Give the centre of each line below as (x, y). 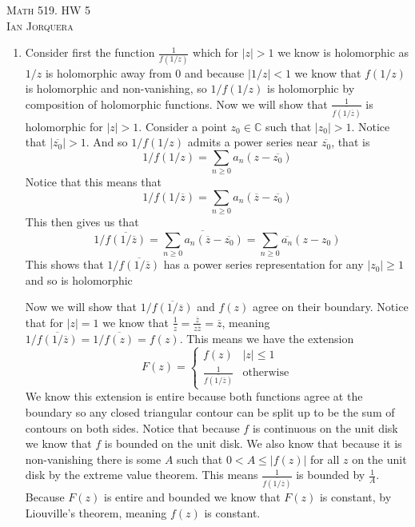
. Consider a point (183, 126)
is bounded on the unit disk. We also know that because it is (253, 443)
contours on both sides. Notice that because (132, 427)
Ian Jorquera (40, 25)
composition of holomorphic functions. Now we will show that (176, 104)
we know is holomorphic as (343, 52)
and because (214, 72)
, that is (351, 142)
